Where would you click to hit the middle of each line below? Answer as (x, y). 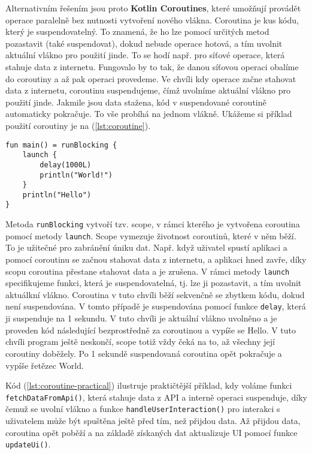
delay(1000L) (66, 165)
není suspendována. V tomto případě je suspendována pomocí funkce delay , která (156, 306)
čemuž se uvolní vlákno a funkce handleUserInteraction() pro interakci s (143, 409)
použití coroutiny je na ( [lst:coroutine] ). (78, 125)
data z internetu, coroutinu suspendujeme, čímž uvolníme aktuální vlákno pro (148, 90)
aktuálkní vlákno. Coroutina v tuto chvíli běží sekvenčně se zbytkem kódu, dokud (155, 294)
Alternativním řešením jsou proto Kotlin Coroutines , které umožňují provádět (153, 8)
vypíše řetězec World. (45, 365)
